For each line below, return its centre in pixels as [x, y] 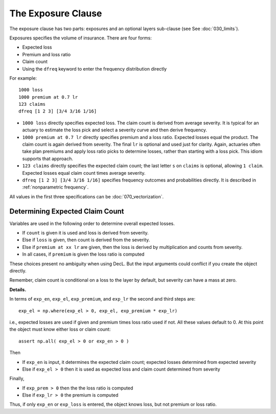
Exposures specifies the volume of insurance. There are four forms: [80, 38]
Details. [18, 289]
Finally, [17, 379]
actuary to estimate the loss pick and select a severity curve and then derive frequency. [114, 130]
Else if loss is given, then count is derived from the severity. [86, 240]
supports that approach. [48, 158]
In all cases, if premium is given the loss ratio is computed [83, 254]
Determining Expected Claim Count [67, 211]
